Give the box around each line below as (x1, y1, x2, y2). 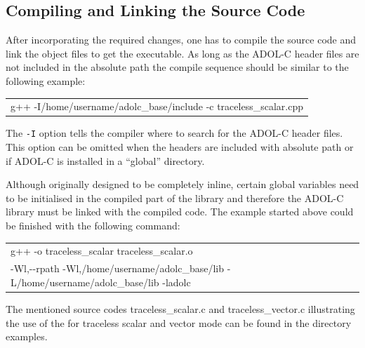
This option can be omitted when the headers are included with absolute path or (6, 140, 354, 154)
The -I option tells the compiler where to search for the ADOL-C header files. (6, 126, 343, 140)
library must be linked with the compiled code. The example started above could (6, 204, 354, 219)
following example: (6, 73, 86, 88)
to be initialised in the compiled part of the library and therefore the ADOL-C (6, 190, 344, 205)
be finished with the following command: (6, 218, 180, 233)
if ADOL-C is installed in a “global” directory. (6, 153, 205, 168)
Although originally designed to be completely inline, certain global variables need (6, 177, 359, 192)
